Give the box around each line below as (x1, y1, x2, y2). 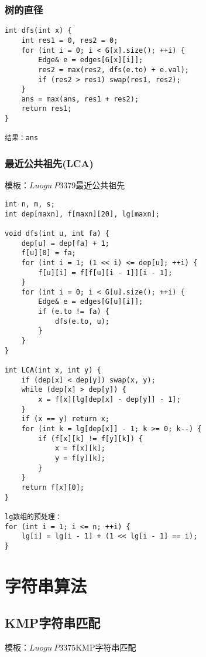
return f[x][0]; (21, 483, 85, 492)
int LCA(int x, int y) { (5, 366, 101, 375)
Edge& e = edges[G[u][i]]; (38, 297, 143, 306)
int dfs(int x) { (5, 26, 72, 35)
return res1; (21, 104, 72, 113)
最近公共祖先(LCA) (5, 156, 94, 171)
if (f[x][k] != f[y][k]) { (38, 434, 143, 443)
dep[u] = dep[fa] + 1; (21, 239, 109, 248)
